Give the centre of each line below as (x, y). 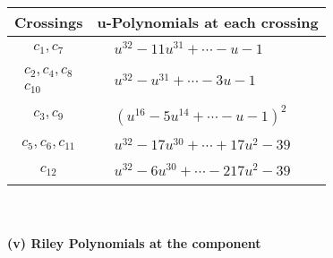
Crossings (49, 22)
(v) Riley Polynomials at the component (134, 242)
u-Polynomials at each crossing (208, 22)
